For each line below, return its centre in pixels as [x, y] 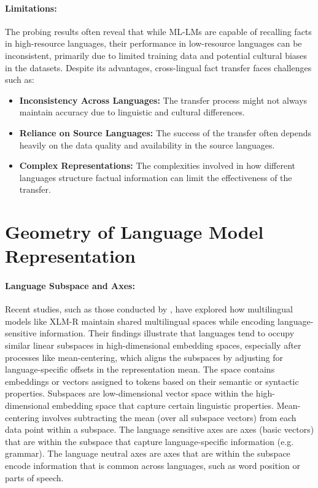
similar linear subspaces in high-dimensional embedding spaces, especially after [153, 345]
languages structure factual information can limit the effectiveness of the [156, 177]
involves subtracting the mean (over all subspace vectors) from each [169, 417]
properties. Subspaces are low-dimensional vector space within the [129, 393]
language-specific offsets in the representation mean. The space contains [140, 369]
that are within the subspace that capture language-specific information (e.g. [149, 441]
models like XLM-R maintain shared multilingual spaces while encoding [140, 321]
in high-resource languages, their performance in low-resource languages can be [153, 43]
